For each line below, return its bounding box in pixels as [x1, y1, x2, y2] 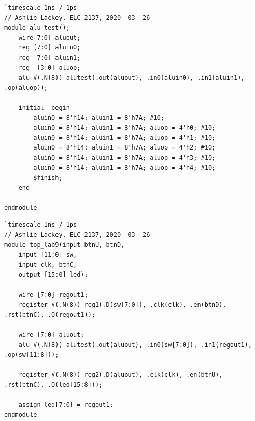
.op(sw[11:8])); [4, 351, 59, 359]
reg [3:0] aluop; [18, 64, 81, 71]
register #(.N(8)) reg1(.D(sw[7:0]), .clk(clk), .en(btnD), [18, 301, 226, 309]
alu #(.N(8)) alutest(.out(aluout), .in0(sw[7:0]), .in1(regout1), [18, 341, 252, 349]
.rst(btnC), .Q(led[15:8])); [4, 381, 103, 388]
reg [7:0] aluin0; [18, 44, 81, 52]
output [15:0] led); [18, 271, 88, 279]
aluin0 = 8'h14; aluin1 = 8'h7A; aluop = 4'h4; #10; [33, 164, 216, 171]
